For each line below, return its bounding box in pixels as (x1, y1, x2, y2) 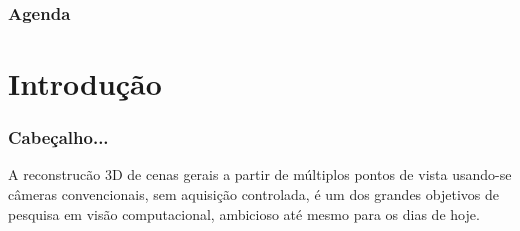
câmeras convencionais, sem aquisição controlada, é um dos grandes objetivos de (8, 184, 499, 205)
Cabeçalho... (8, 125, 109, 150)
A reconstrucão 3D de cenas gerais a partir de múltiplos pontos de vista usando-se (8, 164, 512, 185)
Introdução (8, 63, 162, 104)
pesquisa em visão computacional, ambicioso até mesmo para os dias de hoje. (8, 203, 480, 224)
